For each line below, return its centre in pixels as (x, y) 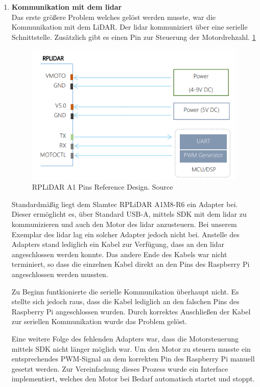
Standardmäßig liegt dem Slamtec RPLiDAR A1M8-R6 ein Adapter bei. (125, 204)
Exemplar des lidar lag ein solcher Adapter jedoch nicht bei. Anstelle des (125, 234)
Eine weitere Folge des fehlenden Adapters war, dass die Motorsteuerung (125, 338)
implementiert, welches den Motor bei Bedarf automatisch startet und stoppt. (133, 379)
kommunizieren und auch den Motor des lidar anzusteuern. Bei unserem (124, 224)
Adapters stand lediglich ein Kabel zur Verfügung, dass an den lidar (118, 244)
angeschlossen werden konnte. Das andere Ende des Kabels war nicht (119, 254)
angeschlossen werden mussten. (60, 274)
